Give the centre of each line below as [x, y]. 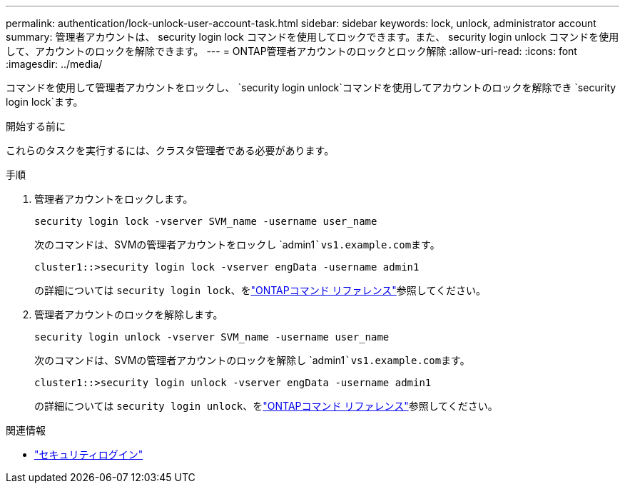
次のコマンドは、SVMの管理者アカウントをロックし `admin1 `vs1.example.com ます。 [237, 244]
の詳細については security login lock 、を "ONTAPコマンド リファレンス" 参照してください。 [260, 290]
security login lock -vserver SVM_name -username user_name [206, 221]
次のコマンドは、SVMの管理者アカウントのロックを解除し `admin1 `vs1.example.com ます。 [252, 360]
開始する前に [36, 126]
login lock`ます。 [45, 102]
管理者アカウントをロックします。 [114, 199]
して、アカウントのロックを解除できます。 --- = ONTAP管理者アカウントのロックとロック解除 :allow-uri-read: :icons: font [291, 51]
